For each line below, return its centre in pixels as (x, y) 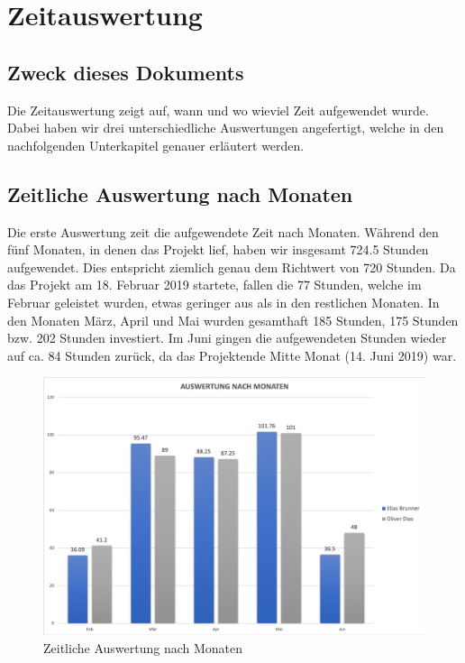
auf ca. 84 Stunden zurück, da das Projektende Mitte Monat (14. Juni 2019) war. (232, 355)
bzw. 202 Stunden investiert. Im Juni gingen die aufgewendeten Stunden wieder (227, 338)
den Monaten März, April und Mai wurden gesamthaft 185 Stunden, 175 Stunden (233, 320)
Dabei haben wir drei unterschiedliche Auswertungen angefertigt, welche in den (226, 128)
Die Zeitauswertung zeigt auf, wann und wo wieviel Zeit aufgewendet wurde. (218, 110)
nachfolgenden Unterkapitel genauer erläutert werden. (156, 145)
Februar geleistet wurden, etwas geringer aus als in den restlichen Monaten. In (223, 302)
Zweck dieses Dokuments (126, 72)
